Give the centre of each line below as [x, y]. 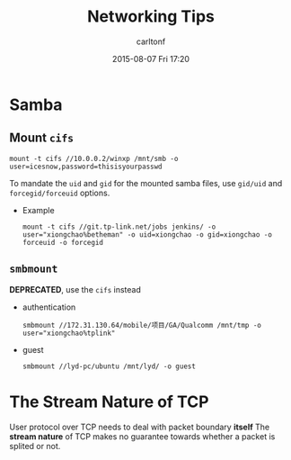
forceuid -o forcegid [62, 242]
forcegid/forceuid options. [60, 193]
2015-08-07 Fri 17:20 [151, 59]
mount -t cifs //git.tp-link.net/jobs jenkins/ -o [119, 227]
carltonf [151, 41]
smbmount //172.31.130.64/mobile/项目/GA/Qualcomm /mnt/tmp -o [142, 325]
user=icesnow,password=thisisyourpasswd [86, 167]
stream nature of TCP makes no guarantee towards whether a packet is [142, 436]
